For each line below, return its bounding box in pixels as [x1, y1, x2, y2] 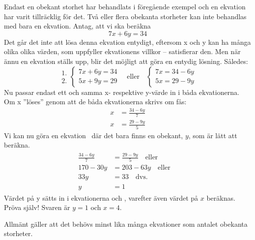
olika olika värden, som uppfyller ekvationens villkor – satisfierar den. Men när [4, 46, 241, 57]
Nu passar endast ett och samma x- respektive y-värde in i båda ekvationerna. [4, 87, 239, 97]
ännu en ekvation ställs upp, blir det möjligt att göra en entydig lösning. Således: [4, 56, 248, 66]
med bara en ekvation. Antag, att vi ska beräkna [4, 21, 151, 31]
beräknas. [206, 192, 235, 203]
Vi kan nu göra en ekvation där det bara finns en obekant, [4, 130, 183, 140]
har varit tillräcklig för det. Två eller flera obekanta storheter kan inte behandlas [4, 11, 247, 21]
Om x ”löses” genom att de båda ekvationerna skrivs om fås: [4, 96, 187, 107]
